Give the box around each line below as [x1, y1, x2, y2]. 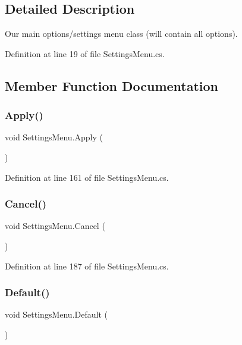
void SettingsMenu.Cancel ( [5, 219, 105, 232]
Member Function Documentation [5, 76, 219, 95]
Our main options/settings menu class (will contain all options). [5, 27, 238, 40]
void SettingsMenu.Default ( [5, 308, 108, 321]
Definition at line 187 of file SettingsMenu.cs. [5, 259, 169, 272]
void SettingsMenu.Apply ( [5, 131, 103, 143]
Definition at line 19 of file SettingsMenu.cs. [5, 47, 165, 59]
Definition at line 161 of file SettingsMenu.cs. [5, 171, 169, 183]
